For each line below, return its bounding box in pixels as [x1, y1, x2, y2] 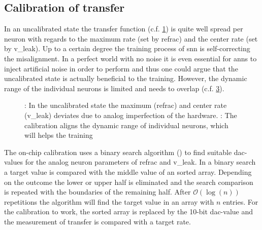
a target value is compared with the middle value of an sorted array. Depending [4, 166, 252, 177]
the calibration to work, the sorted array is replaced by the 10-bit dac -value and [4, 206, 253, 217]
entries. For [223, 196, 258, 207]
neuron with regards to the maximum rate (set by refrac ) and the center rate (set [4, 33, 258, 44]
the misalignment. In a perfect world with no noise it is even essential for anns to [4, 53, 257, 63]
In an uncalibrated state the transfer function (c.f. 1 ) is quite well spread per [4, 23, 243, 34]
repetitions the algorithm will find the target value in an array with [4, 196, 214, 207]
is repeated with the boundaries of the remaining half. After [4, 186, 191, 197]
